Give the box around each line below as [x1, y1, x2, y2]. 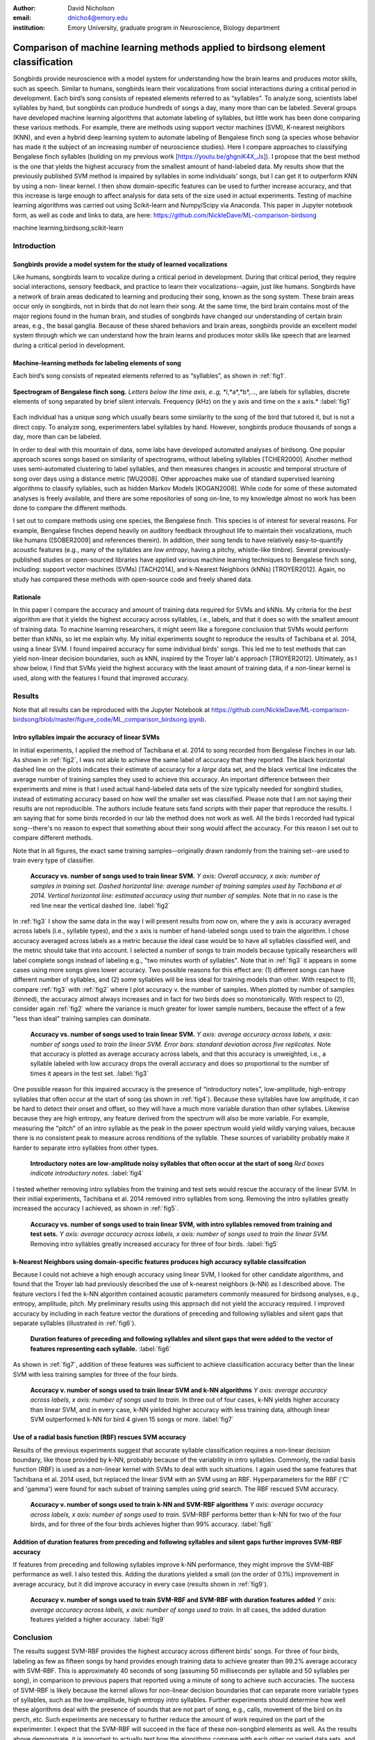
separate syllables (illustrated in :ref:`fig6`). [12, 1319, 137, 1327]
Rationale [12, 592, 41, 601]
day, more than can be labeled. [12, 432, 102, 441]
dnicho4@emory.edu [67, 14, 128, 22]
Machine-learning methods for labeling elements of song [12, 358, 182, 367]
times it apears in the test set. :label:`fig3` [30, 1069, 149, 1077]
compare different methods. [12, 834, 93, 842]
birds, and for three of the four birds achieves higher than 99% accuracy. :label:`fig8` [30, 1520, 274, 1528]
